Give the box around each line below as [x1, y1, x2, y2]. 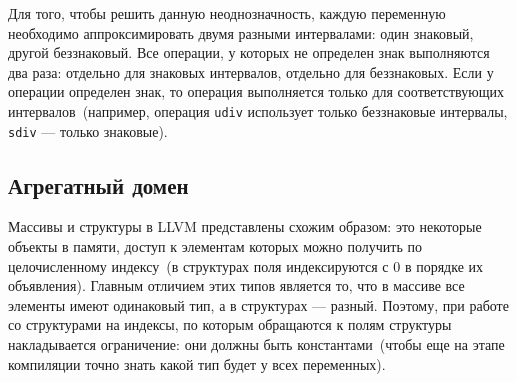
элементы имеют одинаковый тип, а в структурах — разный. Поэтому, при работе [8, 294, 509, 315]
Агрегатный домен [8, 169, 189, 200]
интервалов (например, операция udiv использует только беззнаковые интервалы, [8, 100, 508, 121]
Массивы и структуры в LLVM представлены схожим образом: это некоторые [8, 216, 482, 237]
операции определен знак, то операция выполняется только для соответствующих [8, 81, 504, 102]
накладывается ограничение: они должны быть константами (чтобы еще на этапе [8, 334, 505, 355]
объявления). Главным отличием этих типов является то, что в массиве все [8, 275, 465, 296]
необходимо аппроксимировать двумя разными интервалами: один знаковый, [8, 22, 474, 43]
